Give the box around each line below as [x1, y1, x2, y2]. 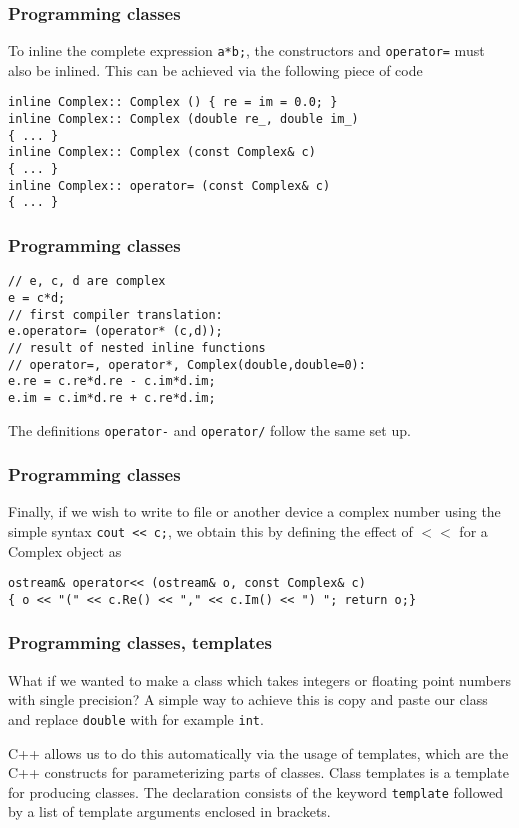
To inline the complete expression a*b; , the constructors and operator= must [8, 40, 485, 61]
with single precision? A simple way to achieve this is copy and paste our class [8, 689, 488, 710]
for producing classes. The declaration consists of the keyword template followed [8, 781, 503, 802]
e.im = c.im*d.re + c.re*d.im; [8, 390, 216, 405]
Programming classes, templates [8, 630, 272, 655]
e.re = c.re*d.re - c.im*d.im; [8, 374, 216, 389]
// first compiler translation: [8, 307, 223, 322]
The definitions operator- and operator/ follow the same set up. [8, 419, 411, 440]
